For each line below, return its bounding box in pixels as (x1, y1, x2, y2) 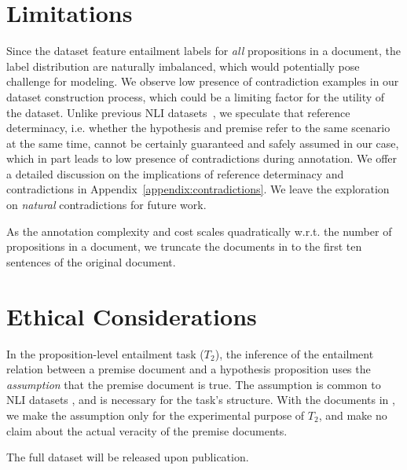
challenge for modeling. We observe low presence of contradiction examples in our (6, 73, 399, 90)
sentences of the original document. (6, 253, 176, 270)
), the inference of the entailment (214, 345, 374, 362)
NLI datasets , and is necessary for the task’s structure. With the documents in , (6, 391, 395, 408)
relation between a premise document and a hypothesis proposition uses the (6, 361, 371, 377)
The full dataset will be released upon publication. (6, 449, 249, 465)
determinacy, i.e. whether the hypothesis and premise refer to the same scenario (6, 119, 390, 136)
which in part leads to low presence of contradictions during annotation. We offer (6, 150, 398, 167)
